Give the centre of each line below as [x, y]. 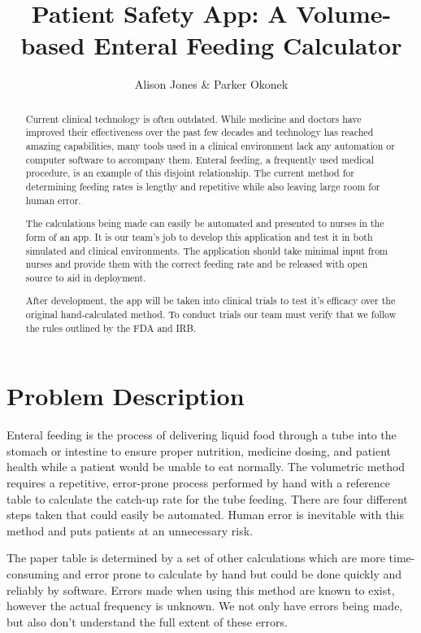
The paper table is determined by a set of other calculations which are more [196, 558]
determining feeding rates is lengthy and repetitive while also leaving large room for [203, 186]
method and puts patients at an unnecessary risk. [130, 530]
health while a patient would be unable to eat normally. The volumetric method [206, 467]
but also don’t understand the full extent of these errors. [147, 621]
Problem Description [126, 396]
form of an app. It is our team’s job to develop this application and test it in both [199, 236]
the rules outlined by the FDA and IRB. [111, 327]
